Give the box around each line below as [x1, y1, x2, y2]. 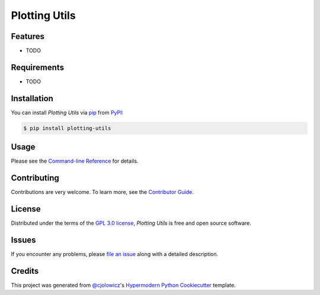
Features [11, 31, 44, 41]
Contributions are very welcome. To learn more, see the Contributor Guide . [11, 189, 194, 196]
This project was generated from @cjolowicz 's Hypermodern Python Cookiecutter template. [11, 281, 236, 288]
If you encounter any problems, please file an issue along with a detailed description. [11, 251, 219, 258]
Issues [11, 235, 36, 245]
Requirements [11, 62, 65, 72]
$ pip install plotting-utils [23, 125, 111, 131]
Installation [11, 93, 53, 103]
